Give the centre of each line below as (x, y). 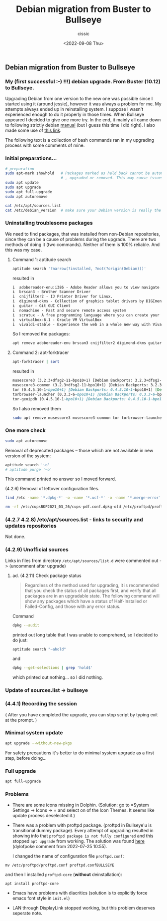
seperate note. (27, 913)
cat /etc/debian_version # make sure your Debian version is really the (83, 210)
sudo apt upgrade (23, 187)
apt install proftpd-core (32, 884)
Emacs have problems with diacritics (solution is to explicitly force (80, 893)
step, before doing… (26, 758)
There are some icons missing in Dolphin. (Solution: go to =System (81, 805)
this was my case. (24, 250)
